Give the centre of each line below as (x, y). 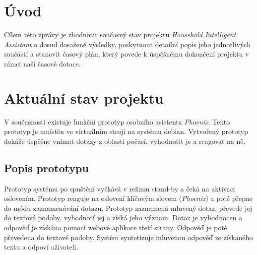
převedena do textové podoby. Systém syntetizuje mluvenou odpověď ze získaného (128, 237)
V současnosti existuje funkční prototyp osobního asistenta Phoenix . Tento (117, 121)
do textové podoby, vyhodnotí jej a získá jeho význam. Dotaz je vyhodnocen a (123, 218)
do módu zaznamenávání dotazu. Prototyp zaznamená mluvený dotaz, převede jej (128, 208)
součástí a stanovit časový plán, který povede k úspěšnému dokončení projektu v (127, 54)
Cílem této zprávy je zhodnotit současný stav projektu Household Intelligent (120, 34)
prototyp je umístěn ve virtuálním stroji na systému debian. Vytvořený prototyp (126, 131)
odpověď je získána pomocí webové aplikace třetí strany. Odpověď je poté (116, 227)
